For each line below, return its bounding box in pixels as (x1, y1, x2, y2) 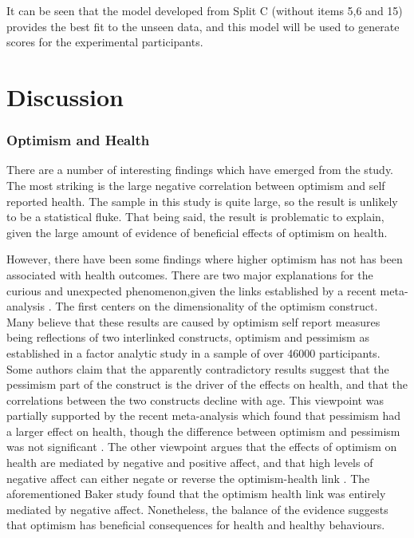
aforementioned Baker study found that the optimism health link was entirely (6, 485, 386, 502)
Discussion (6, 80, 124, 113)
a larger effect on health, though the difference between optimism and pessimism (6, 422, 400, 439)
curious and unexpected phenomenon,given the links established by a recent (6, 282, 377, 299)
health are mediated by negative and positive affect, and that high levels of (6, 454, 373, 471)
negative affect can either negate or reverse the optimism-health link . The (6, 469, 370, 486)
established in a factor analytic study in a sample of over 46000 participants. (6, 344, 380, 361)
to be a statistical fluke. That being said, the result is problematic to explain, (6, 208, 384, 225)
